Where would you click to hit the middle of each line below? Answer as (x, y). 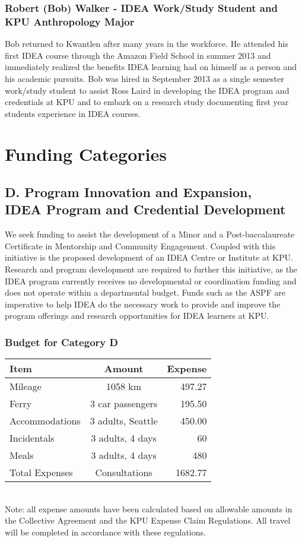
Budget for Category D (61, 342)
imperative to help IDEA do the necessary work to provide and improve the (143, 304)
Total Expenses (41, 473)
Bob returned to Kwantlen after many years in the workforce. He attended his (147, 44)
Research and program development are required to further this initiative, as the (151, 269)
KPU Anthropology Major (70, 21)
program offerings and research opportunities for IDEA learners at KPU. (137, 316)
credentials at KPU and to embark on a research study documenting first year (147, 102)
